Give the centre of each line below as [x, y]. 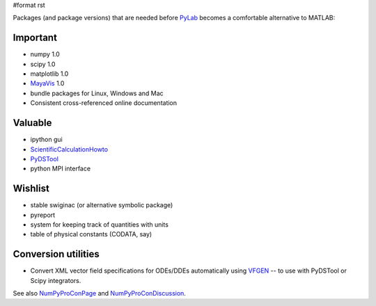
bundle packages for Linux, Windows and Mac [97, 93]
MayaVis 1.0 [47, 83]
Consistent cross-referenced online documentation [104, 103]
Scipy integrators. [56, 280]
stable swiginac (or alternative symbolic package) [102, 205]
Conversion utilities [56, 254]
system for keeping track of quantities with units [99, 225]
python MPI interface [60, 169]
